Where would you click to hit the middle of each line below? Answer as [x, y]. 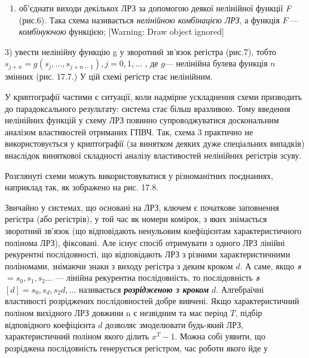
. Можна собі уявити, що [220, 336]
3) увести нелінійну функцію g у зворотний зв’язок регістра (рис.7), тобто [140, 51]
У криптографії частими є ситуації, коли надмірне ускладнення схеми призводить [153, 96]
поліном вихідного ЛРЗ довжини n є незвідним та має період [116, 313]
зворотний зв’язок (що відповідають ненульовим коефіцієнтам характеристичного [153, 230]
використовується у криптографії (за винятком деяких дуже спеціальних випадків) [155, 143]
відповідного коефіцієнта [50, 324]
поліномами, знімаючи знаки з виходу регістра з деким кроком [119, 266]
